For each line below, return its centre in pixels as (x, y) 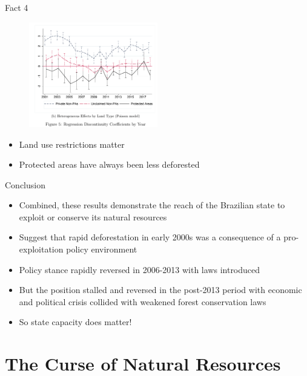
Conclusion (25, 184)
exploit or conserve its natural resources (93, 216)
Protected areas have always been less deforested (109, 164)
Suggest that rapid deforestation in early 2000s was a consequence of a (150, 237)
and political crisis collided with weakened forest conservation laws (143, 301)
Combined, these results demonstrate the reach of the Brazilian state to (152, 205)
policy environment (102, 249)
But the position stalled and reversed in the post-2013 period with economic (160, 290)
